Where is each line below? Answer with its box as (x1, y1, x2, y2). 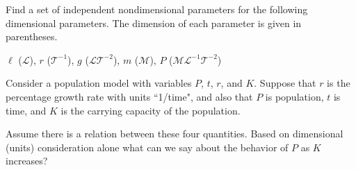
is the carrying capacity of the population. (60, 103, 241, 117)
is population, (265, 89, 324, 103)
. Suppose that (254, 76, 316, 90)
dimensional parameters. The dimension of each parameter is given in (6, 15, 302, 30)
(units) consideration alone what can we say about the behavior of (6, 139, 289, 154)
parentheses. (6, 29, 58, 44)
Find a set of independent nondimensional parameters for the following (6, 2, 308, 16)
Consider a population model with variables (6, 76, 192, 90)
